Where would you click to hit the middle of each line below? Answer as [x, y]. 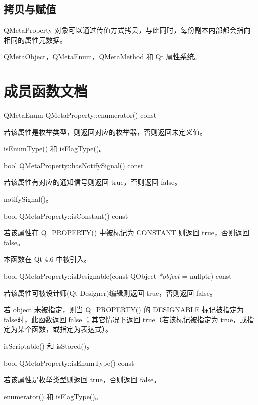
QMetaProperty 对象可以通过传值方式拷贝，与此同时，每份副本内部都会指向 [127, 30]
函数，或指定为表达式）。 [72, 329]
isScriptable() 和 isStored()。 [49, 346]
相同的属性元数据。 [35, 40]
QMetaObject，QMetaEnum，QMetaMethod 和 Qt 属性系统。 [103, 57]
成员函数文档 [46, 91]
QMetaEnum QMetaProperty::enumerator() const [80, 115]
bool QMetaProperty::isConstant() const [66, 215]
